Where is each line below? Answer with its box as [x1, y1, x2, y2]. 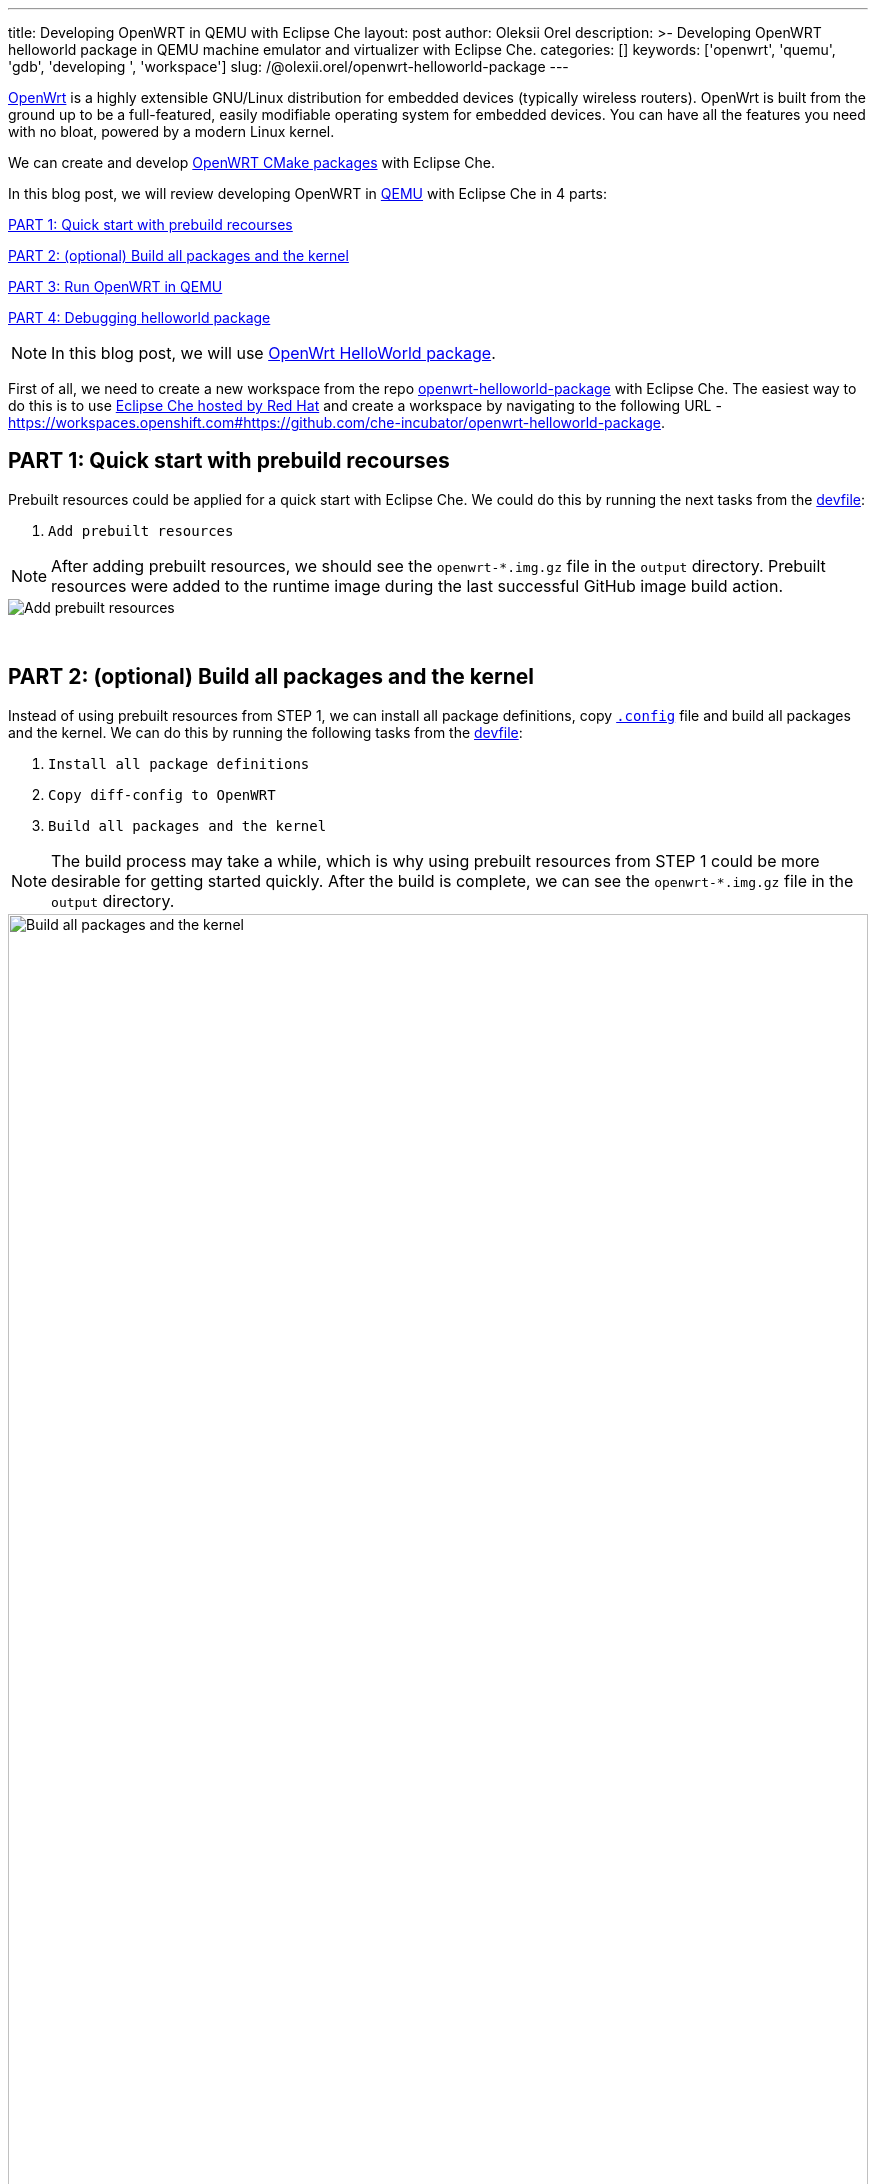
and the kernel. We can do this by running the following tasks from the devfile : [8, 723, 523, 741]
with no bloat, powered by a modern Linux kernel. [8, 123, 335, 140]
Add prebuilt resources [48, 522, 234, 539]
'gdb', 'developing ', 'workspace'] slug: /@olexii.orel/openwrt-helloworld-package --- [8, 58, 569, 75]
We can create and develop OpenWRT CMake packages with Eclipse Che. [8, 154, 496, 171]
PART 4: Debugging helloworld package [8, 309, 271, 326]
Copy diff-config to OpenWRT [48, 786, 276, 803]
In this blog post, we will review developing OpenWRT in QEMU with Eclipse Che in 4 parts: [8, 185, 607, 202]
